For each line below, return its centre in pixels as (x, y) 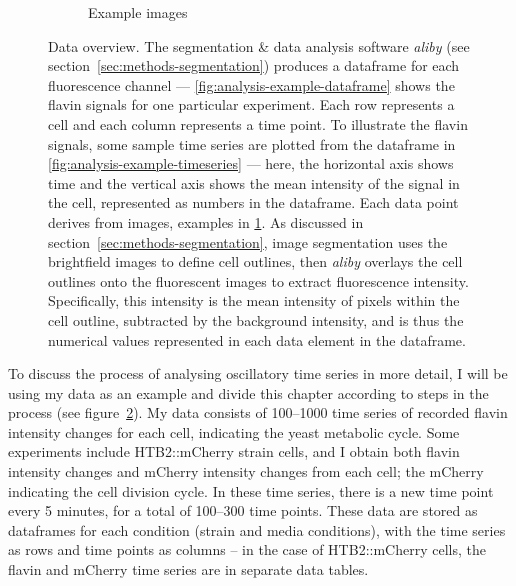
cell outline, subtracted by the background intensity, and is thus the (256, 319)
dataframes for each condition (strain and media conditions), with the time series (257, 529)
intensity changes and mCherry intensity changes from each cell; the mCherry (246, 471)
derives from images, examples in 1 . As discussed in (206, 221)
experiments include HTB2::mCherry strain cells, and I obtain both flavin (234, 451)
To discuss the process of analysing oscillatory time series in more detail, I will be (258, 373)
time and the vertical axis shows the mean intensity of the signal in (254, 182)
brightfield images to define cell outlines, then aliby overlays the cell (255, 261)
